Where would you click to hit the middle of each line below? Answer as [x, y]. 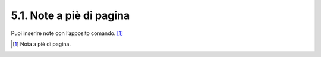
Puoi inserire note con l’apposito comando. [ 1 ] [67, 33]
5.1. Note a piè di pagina [70, 15]
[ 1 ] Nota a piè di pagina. [42, 44]
